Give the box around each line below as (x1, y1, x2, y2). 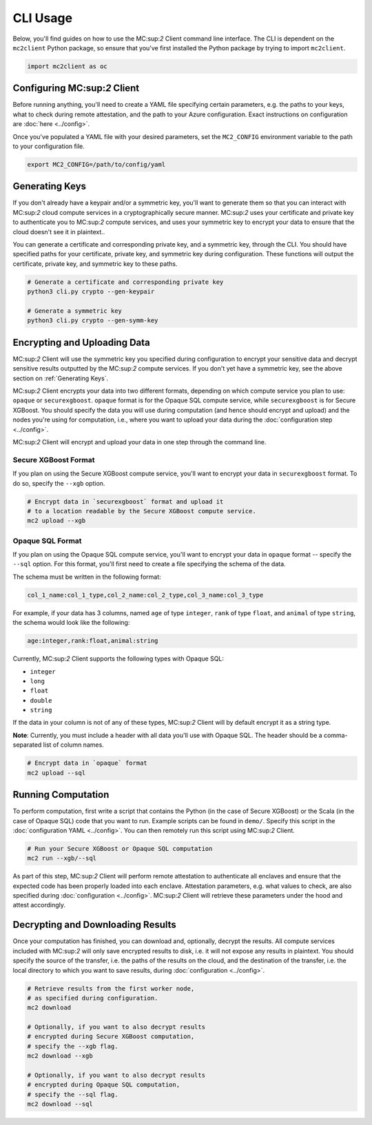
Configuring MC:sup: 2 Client (12, 83, 140, 94)
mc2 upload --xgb (27, 517, 86, 525)
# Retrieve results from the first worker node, (27, 984, 195, 992)
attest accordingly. (12, 901, 65, 909)
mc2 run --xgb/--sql (27, 854, 96, 863)
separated (12, 741, 42, 749)
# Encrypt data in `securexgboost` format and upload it (27, 497, 224, 506)
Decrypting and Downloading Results (12, 919, 177, 931)
